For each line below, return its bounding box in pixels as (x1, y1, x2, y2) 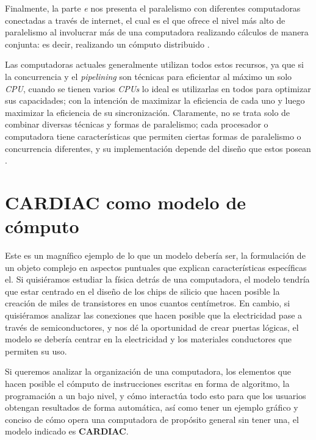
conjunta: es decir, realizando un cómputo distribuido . (5, 37, 210, 50)
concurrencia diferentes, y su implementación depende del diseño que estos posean (5, 142, 311, 154)
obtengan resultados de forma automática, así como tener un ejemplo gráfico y (5, 401, 298, 414)
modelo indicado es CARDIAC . (5, 425, 129, 438)
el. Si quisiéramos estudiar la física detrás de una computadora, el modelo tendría (5, 273, 310, 286)
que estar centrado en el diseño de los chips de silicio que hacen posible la (5, 284, 280, 297)
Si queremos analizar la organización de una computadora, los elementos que (5, 365, 291, 378)
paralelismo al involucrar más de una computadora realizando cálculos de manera (5, 26, 309, 38)
